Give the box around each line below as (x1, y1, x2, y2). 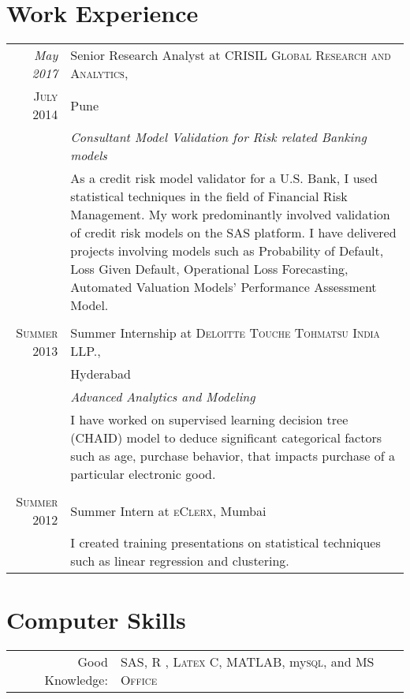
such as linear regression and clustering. (70, 551, 289, 570)
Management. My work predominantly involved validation (70, 205, 390, 224)
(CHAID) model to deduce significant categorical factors (70, 428, 382, 447)
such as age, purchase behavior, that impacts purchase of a (70, 447, 395, 465)
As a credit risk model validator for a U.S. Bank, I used (70, 169, 378, 188)
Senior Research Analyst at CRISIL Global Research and (70, 46, 391, 65)
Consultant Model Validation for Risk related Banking (70, 128, 367, 147)
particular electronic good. (70, 465, 216, 484)
